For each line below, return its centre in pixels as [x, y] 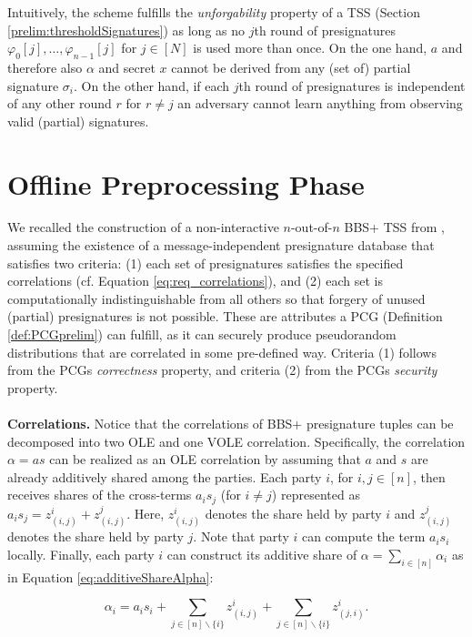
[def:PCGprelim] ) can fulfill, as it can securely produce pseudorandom [202, 334]
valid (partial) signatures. [78, 121]
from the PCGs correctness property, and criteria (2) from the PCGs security [222, 370]
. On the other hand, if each [151, 85]
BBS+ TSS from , [395, 227]
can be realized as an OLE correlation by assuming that [205, 459]
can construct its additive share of [262, 554]
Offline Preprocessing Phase [186, 183]
